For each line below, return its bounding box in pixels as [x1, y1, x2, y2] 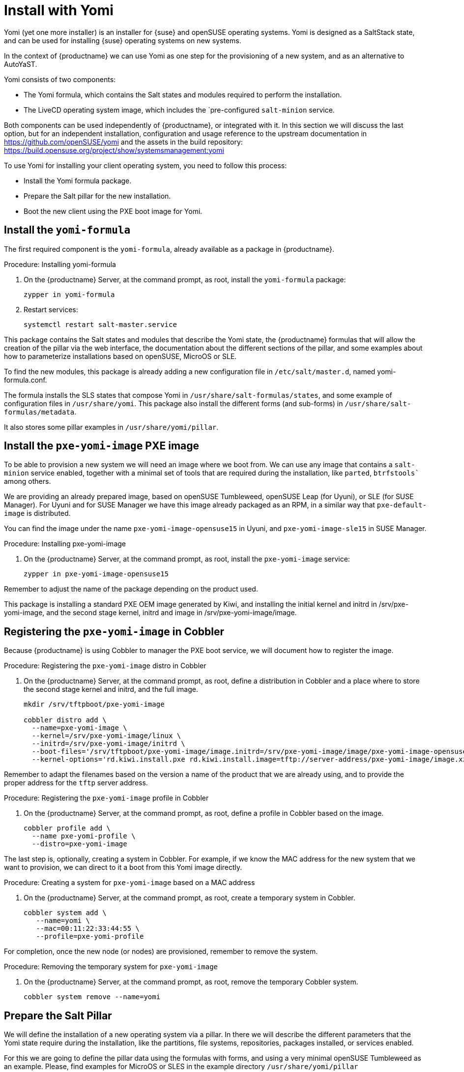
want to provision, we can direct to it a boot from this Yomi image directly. [4, 863, 242, 872]
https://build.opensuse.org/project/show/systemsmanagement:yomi [4, 146, 224, 154]
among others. [4, 477, 51, 486]
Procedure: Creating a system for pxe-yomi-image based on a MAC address [4, 878, 255, 887]
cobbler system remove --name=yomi [24, 993, 161, 1001]
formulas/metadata [4, 408, 75, 416]
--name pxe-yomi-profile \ [31, 832, 136, 840]
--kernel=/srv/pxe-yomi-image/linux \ [31, 732, 181, 740]
